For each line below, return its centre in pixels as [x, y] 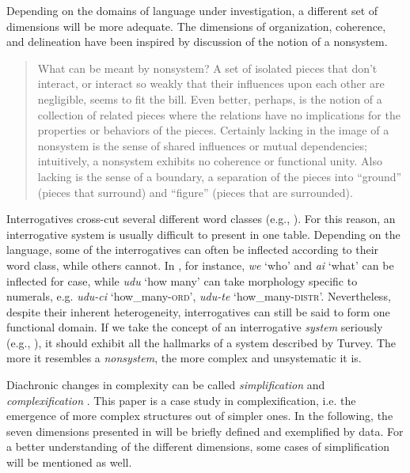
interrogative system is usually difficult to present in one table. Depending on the [203, 234]
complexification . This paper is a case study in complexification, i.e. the [181, 400]
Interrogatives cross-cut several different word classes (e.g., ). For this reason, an [201, 219]
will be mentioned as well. [69, 462]
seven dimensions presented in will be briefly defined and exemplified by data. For [205, 431]
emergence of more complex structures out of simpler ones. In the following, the [200, 416]
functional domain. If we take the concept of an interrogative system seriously [195, 327]
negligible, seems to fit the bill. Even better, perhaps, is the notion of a [210, 98]
